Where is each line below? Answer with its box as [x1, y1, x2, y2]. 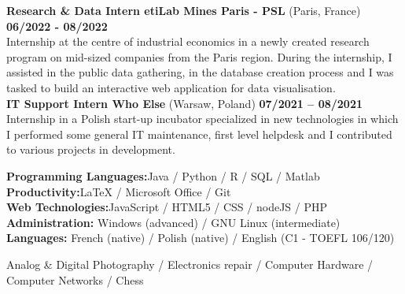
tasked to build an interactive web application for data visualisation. [6, 79, 336, 95]
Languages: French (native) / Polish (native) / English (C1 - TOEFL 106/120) [6, 229, 395, 246]
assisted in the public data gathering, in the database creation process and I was [6, 64, 394, 80]
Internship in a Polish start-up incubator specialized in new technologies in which [6, 110, 399, 127]
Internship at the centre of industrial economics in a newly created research [6, 33, 370, 50]
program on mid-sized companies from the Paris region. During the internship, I [6, 48, 392, 65]
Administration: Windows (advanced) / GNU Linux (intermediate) [6, 214, 341, 230]
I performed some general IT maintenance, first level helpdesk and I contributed [6, 125, 392, 142]
